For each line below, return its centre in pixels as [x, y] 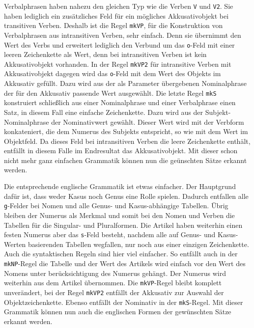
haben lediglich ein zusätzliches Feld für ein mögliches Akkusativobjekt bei [116, 15]
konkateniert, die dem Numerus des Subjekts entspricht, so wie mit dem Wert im [126, 131]
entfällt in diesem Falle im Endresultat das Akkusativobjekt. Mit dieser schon [121, 150]
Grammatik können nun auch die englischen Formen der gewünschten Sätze [118, 312]
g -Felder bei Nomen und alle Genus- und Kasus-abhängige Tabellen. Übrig [116, 205]
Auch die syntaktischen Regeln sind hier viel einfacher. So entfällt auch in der [121, 254]
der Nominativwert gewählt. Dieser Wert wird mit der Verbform [148, 122]
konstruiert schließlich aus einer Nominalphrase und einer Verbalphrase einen [120, 102]
